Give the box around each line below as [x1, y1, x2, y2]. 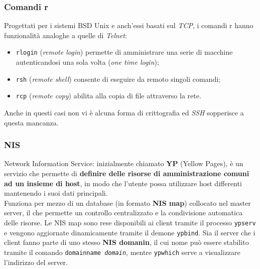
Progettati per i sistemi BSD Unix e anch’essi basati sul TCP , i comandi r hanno [4, 20, 253, 31]
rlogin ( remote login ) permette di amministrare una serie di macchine [16, 47, 233, 57]
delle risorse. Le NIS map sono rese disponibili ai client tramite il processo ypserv [4, 217, 256, 227]
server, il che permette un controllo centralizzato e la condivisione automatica [4, 207, 243, 218]
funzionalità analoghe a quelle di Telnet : [4, 30, 127, 40]
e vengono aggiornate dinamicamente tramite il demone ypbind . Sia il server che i [4, 227, 255, 237]
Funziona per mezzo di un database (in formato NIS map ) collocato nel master [4, 197, 251, 208]
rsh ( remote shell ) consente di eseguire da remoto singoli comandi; [16, 73, 220, 84]
